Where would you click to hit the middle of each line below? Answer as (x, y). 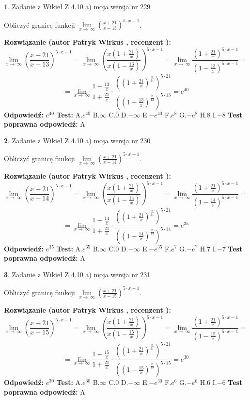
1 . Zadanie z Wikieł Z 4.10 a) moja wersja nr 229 (77, 6)
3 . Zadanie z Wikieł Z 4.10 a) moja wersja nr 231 (77, 274)
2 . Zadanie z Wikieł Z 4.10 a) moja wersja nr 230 (77, 140)
